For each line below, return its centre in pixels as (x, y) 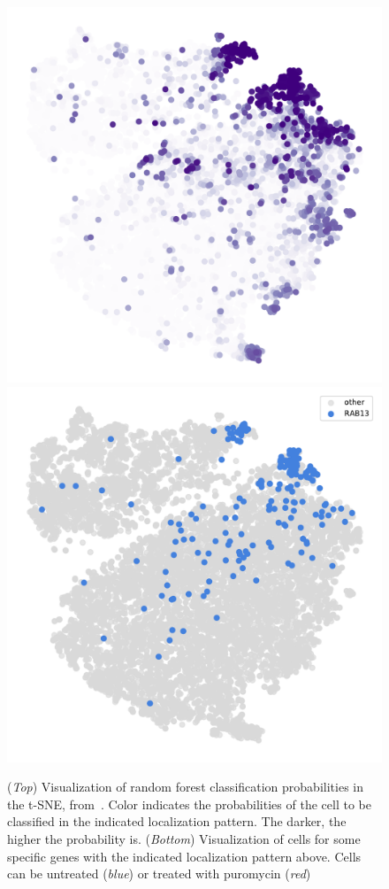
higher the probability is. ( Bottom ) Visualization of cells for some (184, 838)
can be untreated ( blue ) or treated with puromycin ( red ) (159, 874)
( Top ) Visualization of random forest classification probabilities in (185, 787)
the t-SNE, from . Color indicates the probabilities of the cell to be (189, 804)
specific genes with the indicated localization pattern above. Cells (184, 856)
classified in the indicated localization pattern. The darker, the (177, 821)
